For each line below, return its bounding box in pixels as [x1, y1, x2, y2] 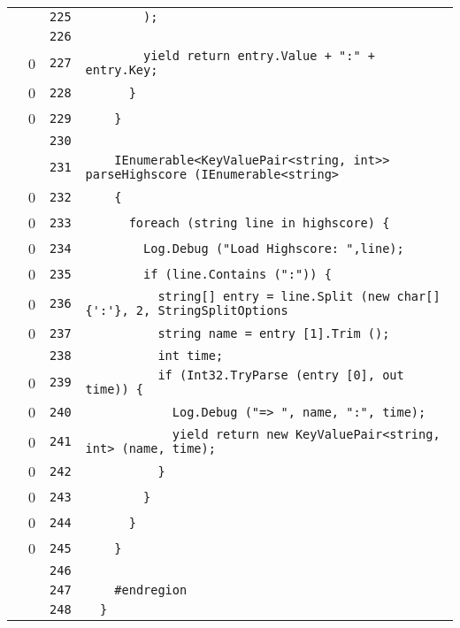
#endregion [114, 583, 188, 597]
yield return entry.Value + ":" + [143, 49, 375, 63]
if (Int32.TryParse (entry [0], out [157, 368, 404, 382]
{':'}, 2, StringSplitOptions [85, 303, 288, 318]
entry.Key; [85, 63, 158, 77]
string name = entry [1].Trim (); [157, 325, 390, 341]
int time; [157, 348, 224, 363]
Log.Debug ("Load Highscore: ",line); [143, 241, 404, 256]
